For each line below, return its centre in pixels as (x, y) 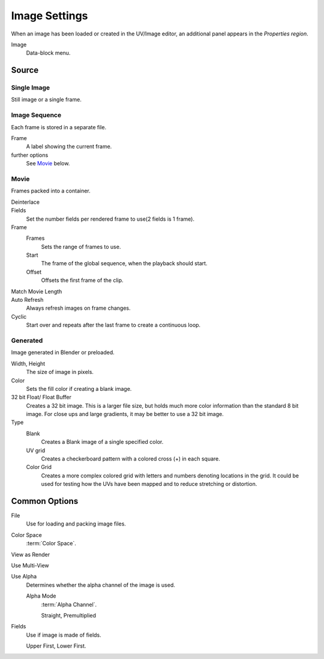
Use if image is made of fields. (64, 635)
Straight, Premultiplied (68, 615)
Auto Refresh (27, 300)
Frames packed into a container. (51, 191)
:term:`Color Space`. (51, 544)
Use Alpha (24, 577)
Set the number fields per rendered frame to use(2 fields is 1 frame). (110, 219)
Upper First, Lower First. (56, 646)
